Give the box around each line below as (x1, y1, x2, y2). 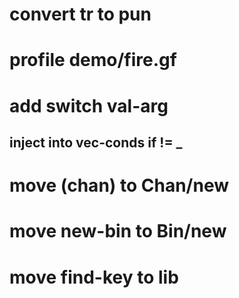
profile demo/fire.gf (9, 49, 177, 72)
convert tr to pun (9, 3, 152, 26)
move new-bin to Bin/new (9, 220, 227, 243)
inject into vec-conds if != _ (9, 134, 183, 151)
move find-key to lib (9, 266, 179, 288)
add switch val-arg (9, 94, 169, 117)
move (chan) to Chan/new (9, 174, 230, 197)
